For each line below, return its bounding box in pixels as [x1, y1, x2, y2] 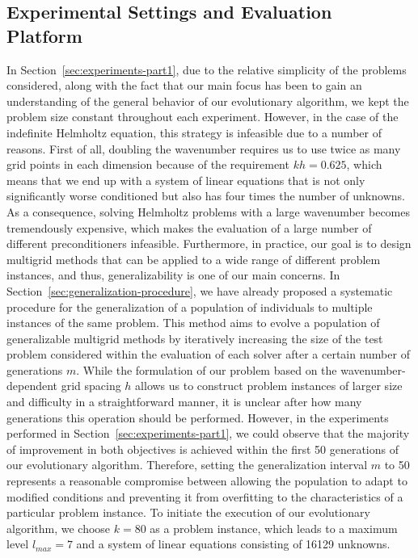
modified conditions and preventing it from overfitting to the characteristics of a [6, 488, 403, 505]
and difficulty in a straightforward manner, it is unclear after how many [6, 393, 362, 410]
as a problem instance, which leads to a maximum [150, 519, 398, 536]
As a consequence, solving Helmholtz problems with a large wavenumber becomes [6, 203, 410, 220]
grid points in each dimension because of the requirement [6, 156, 289, 173]
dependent [6, 377, 58, 394]
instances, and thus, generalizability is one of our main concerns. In [6, 266, 340, 283]
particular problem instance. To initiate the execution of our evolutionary [6, 504, 370, 521]
